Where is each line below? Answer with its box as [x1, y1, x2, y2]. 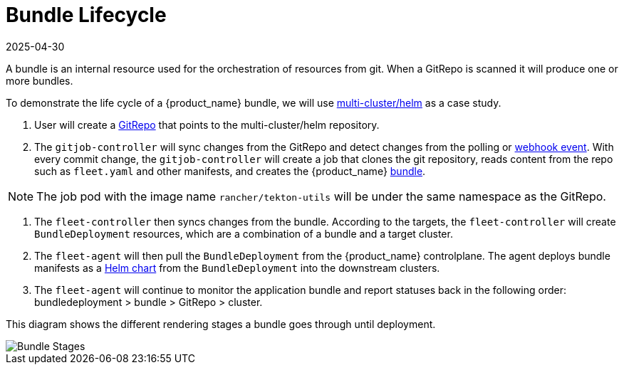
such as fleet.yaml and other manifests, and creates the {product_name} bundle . [34, 164, 426, 177]
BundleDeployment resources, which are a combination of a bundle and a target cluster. [34, 227, 453, 240]
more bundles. [6, 74, 73, 87]
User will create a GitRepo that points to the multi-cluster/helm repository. [34, 118, 380, 131]
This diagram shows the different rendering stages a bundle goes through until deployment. [6, 317, 436, 330]
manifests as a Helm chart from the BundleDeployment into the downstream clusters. [34, 261, 440, 274]
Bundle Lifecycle [6, 3, 167, 27]
